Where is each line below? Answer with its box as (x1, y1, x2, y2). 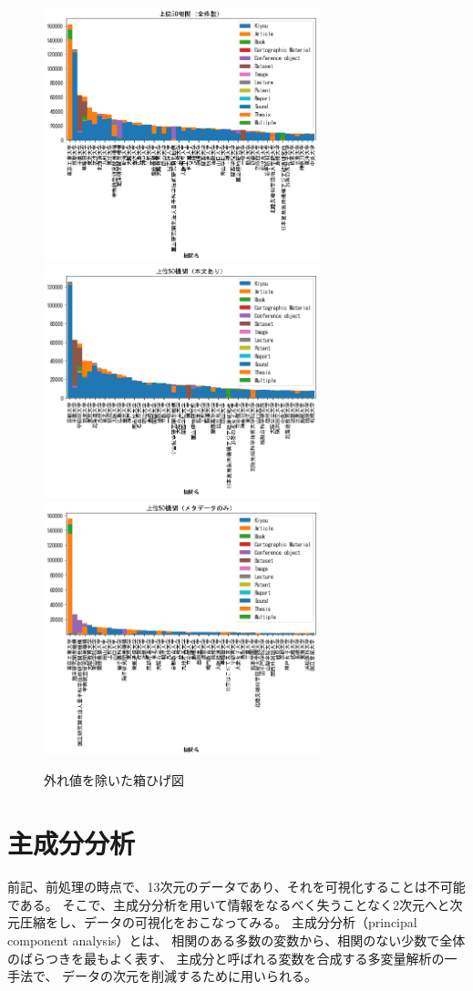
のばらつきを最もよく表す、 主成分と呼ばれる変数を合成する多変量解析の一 (7, 948, 458, 967)
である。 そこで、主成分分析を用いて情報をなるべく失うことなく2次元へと (7, 894, 450, 914)
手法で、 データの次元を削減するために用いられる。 (7, 966, 318, 986)
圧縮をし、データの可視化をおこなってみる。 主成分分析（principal (19, 913, 417, 932)
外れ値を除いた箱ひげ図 (44, 771, 184, 790)
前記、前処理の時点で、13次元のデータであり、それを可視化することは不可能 (7, 877, 466, 896)
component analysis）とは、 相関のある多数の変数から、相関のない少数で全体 (7, 930, 466, 949)
